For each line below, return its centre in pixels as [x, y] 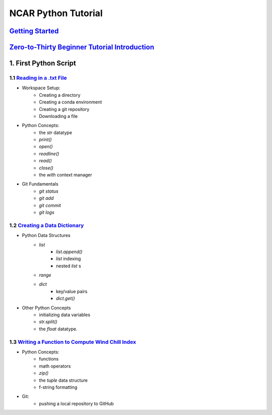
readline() [49, 153]
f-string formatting [58, 387]
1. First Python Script [43, 63]
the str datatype [56, 132]
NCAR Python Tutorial [56, 13]
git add [46, 198]
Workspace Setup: [41, 88]
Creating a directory [60, 95]
